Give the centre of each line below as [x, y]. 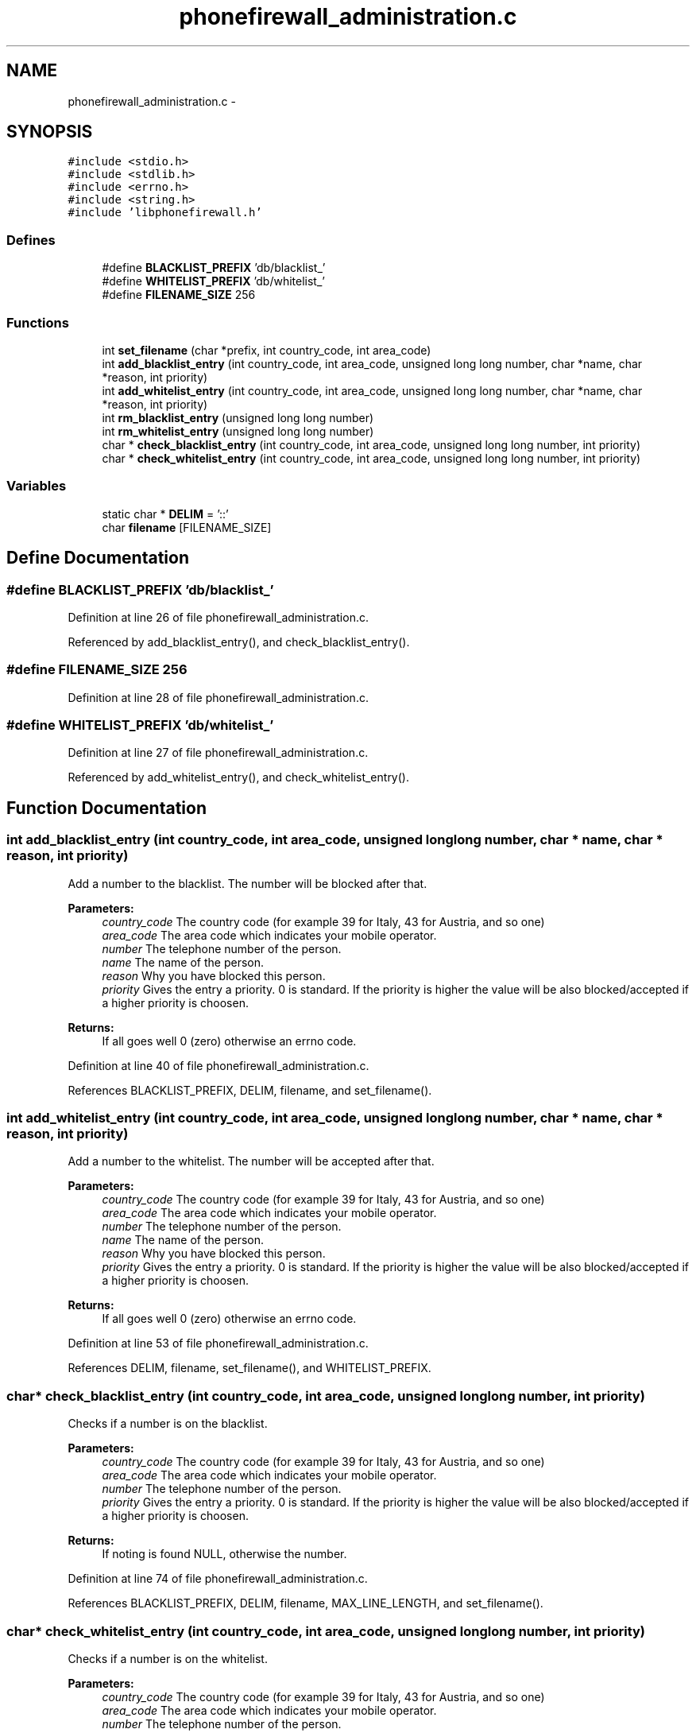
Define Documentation [98, 558]
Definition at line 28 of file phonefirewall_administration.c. [218, 697]
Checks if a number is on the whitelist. [168, 1658]
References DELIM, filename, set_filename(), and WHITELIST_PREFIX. [249, 1368]
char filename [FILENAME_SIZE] [187, 527]
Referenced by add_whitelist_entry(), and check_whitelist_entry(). [238, 777]
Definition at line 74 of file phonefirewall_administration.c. [218, 1579]
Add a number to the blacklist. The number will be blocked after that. [247, 883]
